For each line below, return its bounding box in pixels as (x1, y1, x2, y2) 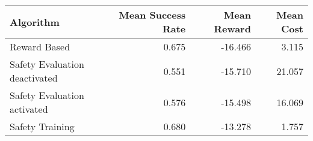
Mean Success (119, 8, 186, 22)
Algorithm (10, 14, 60, 29)
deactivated (10, 71, 58, 85)
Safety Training (10, 119, 75, 133)
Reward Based (10, 40, 70, 53)
